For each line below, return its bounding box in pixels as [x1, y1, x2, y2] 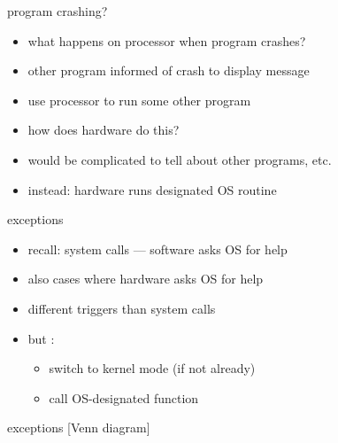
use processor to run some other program [27, 90, 251, 109]
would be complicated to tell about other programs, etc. [27, 150, 332, 168]
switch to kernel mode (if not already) [49, 359, 256, 377]
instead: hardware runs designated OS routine [27, 180, 277, 198]
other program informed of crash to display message [27, 61, 310, 80]
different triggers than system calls [27, 299, 216, 317]
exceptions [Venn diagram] [7, 418, 150, 437]
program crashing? [7, 2, 108, 19]
